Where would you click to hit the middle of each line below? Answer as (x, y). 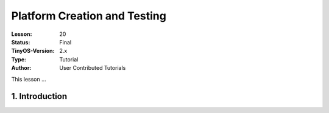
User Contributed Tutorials (93, 68)
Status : (21, 42)
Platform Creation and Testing (89, 16)
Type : (19, 59)
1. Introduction (39, 96)
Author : (21, 68)
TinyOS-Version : (33, 51)
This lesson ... (29, 79)
